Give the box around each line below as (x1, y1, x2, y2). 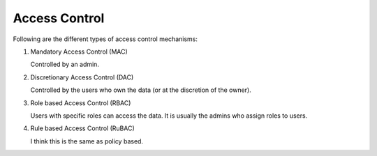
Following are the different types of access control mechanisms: (13, 35, 198, 43)
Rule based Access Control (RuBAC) (30, 124, 135, 132)
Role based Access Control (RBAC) (30, 98, 131, 107)
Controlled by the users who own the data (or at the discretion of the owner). (30, 86, 251, 94)
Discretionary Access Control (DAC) (30, 73, 134, 81)
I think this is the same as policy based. (30, 136, 143, 146)
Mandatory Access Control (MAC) (30, 47, 128, 56)
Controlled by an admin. (30, 60, 99, 69)
